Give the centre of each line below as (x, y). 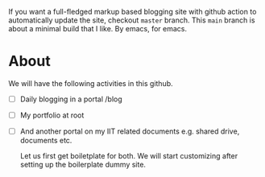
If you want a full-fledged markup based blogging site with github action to (132, 12)
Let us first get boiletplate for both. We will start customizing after (129, 156)
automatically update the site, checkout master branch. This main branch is (132, 20)
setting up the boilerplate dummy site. (83, 165)
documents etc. (46, 141)
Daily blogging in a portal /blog (71, 99)
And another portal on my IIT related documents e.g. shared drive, (130, 131)
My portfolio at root (52, 115)
